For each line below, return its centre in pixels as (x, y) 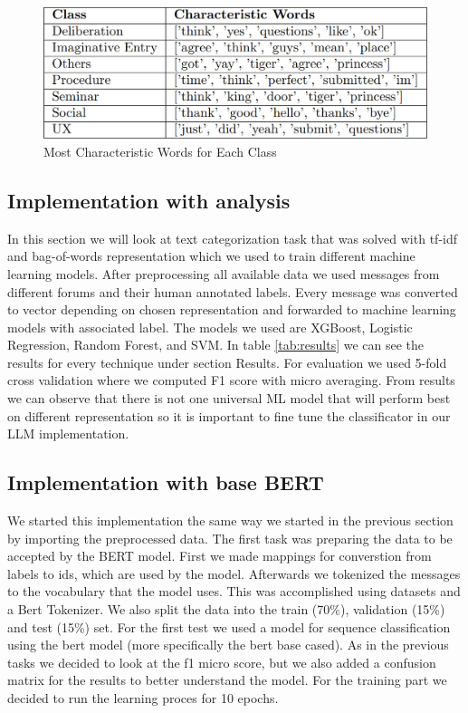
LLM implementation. (68, 434)
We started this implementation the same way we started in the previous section (230, 520)
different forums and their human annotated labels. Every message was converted (233, 291)
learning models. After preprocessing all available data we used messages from (224, 273)
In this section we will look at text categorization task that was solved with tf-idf (232, 238)
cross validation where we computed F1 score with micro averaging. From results (231, 380)
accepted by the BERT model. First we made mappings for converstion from (220, 556)
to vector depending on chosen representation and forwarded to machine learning (232, 309)
